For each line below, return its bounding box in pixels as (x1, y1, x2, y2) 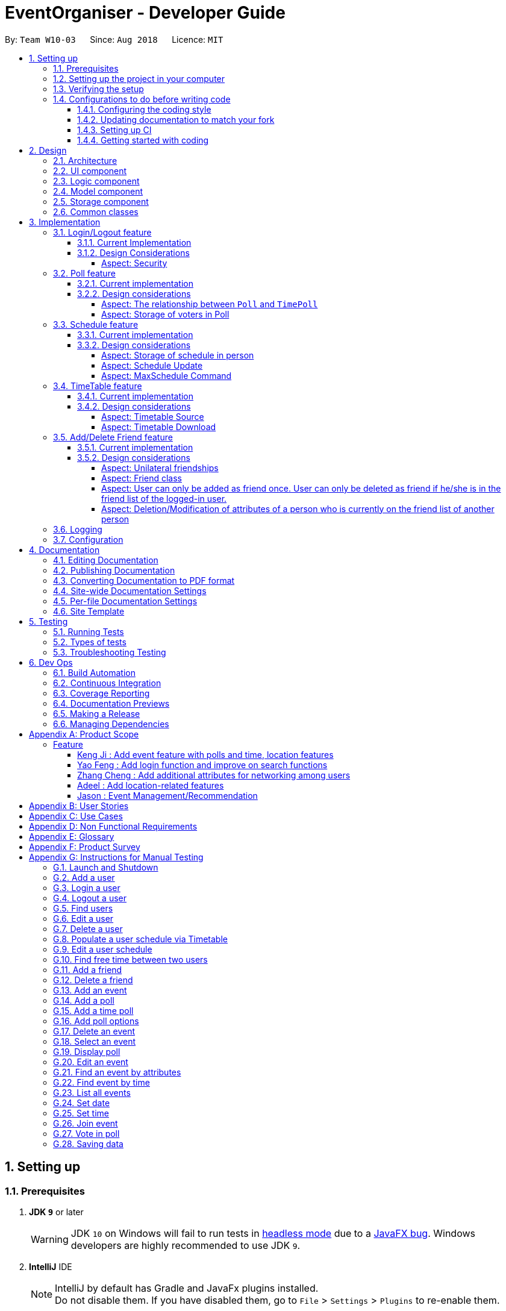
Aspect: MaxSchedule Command (101, 370, 232, 381)
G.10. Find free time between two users (53, 954, 208, 965)
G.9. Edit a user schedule (53, 943, 152, 954)
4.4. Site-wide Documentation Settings (53, 585, 207, 596)
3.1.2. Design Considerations (77, 247, 190, 258)
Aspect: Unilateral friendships (101, 462, 219, 473)
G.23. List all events (53, 1087, 131, 1098)
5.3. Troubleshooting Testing (53, 646, 166, 657)
